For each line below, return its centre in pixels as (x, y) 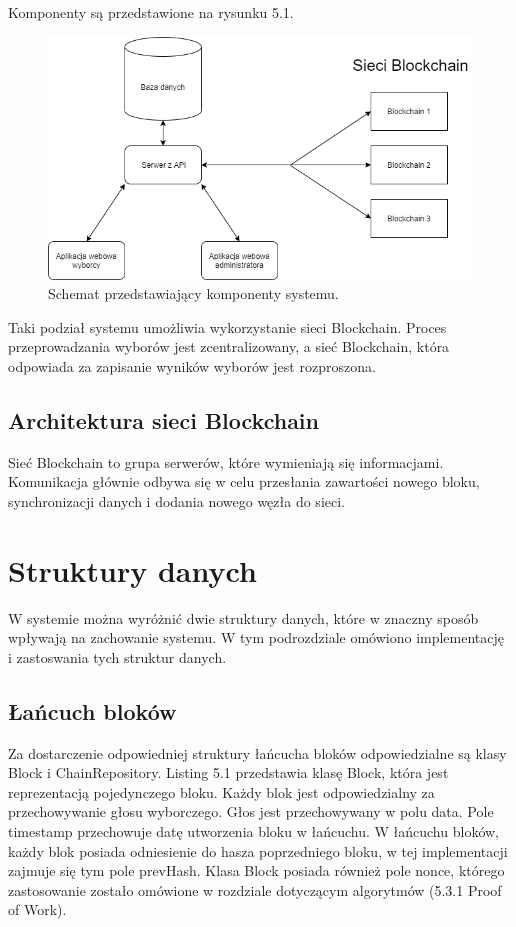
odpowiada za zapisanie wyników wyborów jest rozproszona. (192, 365)
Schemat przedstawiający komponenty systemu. (193, 293)
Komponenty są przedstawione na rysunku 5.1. (151, 12)
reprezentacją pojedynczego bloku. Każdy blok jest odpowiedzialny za (221, 791)
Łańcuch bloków (92, 710)
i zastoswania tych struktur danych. (117, 656)
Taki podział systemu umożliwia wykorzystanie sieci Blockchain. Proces (227, 326)
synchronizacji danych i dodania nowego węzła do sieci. (176, 500)
